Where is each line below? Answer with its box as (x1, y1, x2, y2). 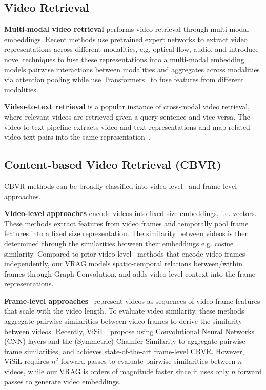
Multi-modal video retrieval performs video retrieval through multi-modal (4, 24, 249, 34)
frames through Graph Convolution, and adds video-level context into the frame (4, 268, 256, 279)
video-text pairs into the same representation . (4, 131, 151, 142)
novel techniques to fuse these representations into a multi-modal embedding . (4, 53, 250, 64)
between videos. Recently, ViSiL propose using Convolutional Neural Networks (4, 325, 255, 336)
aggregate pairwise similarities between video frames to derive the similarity (4, 316, 242, 326)
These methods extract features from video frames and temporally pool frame (4, 218, 249, 228)
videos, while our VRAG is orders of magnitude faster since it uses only (4, 366, 229, 377)
